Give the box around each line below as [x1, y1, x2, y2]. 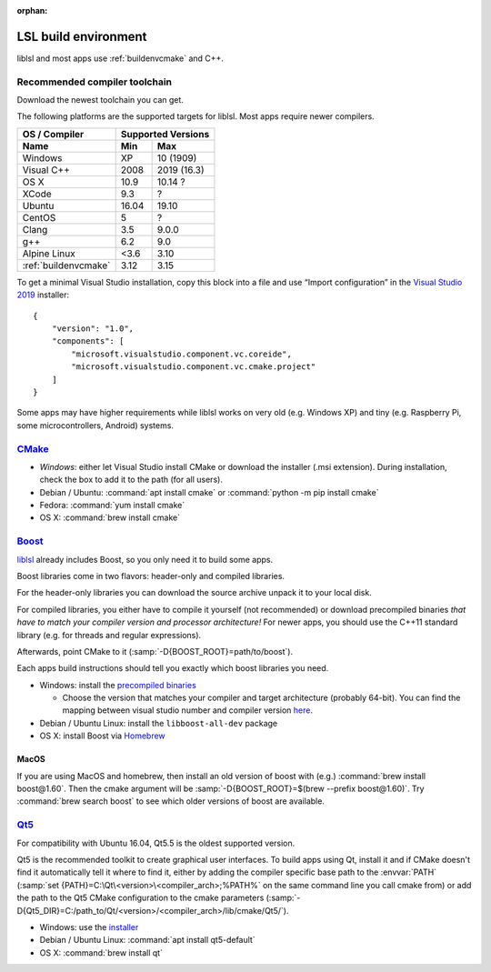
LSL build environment [16, 28, 147, 45]
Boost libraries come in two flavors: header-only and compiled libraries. [16, 570, 286, 581]
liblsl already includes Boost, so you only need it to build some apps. [16, 554, 274, 565]
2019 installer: [16, 289, 70, 300]
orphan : [16, 5, 48, 15]
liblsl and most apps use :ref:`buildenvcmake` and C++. [16, 53, 225, 64]
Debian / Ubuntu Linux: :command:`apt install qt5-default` [39, 935, 256, 946]
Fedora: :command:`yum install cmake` [39, 500, 185, 511]
